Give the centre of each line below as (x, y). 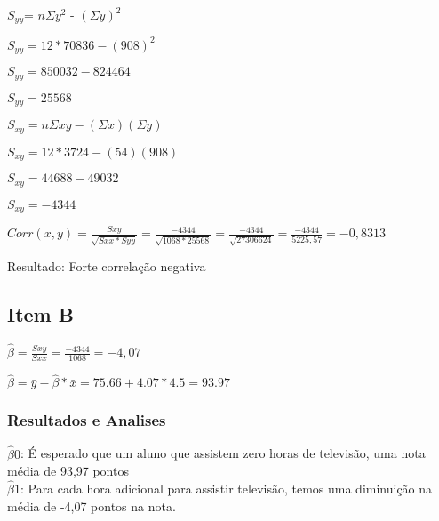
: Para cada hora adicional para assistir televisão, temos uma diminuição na (226, 489)
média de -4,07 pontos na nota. (92, 505)
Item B (40, 314)
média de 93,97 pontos (68, 471)
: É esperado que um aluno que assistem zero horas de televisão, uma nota (223, 453)
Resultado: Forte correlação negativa (107, 266)
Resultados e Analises (87, 420)
